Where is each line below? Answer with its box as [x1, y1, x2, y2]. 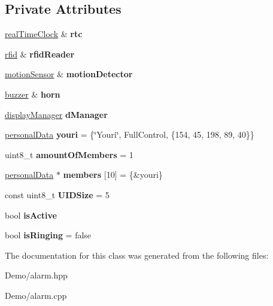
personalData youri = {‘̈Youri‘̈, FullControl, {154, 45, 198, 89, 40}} [5, 128, 254, 141]
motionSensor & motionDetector [5, 68, 133, 80]
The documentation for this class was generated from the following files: [5, 249, 269, 261]
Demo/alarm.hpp [5, 269, 68, 281]
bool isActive [5, 208, 57, 221]
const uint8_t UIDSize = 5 [5, 188, 110, 201]
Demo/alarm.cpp [5, 289, 67, 301]
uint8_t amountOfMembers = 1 [5, 148, 134, 160]
